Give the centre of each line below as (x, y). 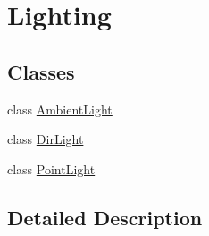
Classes (41, 71)
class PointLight (51, 169)
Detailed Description (105, 217)
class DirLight (46, 139)
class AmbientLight (60, 109)
